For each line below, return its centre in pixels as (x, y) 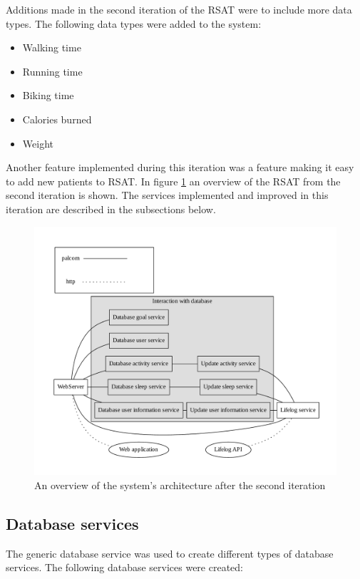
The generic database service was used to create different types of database (170, 553)
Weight (38, 143)
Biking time (48, 95)
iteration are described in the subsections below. (111, 209)
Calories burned (57, 119)
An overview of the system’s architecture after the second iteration (180, 485)
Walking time (52, 47)
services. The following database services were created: (124, 567)
